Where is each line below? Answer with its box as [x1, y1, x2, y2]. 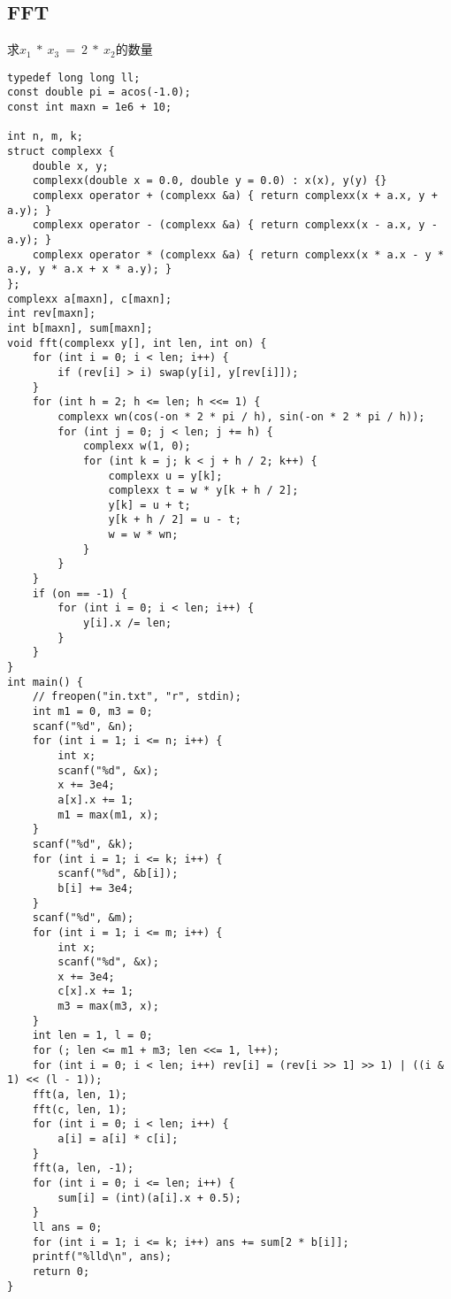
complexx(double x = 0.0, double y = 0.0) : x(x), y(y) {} [32, 174, 387, 188]
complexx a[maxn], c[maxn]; [7, 292, 172, 305]
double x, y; [32, 159, 109, 173]
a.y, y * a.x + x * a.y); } [7, 263, 172, 276]
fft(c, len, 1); [32, 1103, 128, 1116]
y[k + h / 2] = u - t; [108, 513, 241, 527]
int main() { [7, 675, 83, 688]
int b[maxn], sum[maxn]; [7, 321, 153, 334]
